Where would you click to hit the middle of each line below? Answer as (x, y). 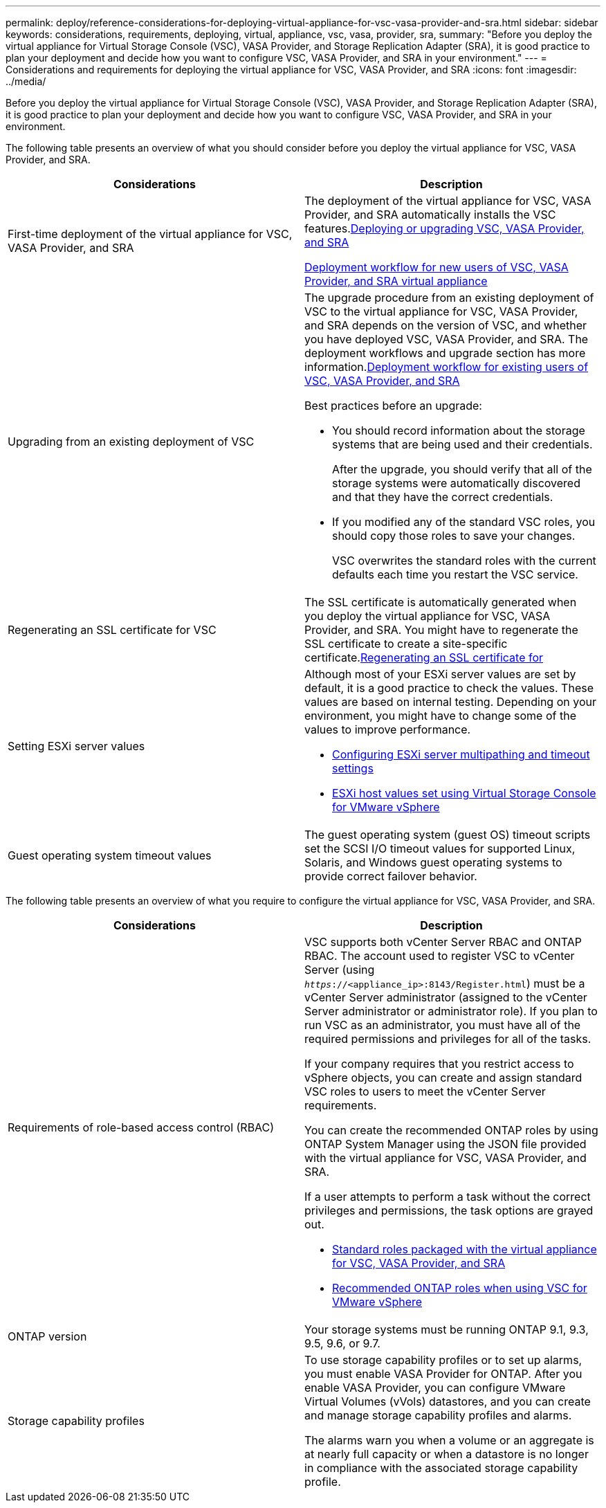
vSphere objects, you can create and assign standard (443, 1078)
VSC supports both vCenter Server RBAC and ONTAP (443, 942)
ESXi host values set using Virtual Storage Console (464, 793)
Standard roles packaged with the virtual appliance (465, 1249)
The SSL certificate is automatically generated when (441, 602)
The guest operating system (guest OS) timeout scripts (448, 835)
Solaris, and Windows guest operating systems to (433, 862)
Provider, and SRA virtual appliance (396, 281)
